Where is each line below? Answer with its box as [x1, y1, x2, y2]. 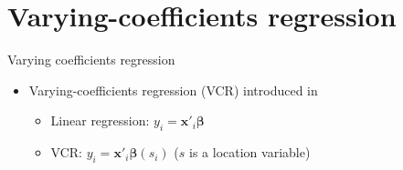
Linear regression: [50, 111, 150, 130]
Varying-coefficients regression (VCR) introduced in [28, 80, 318, 99]
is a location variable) [189, 143, 311, 162]
